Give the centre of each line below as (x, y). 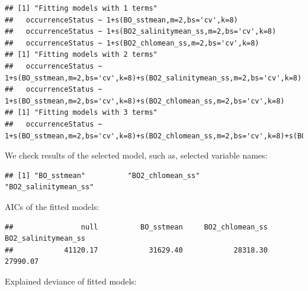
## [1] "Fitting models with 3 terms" (81, 113)
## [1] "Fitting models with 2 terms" (81, 55)
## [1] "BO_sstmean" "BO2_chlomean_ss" (102, 175)
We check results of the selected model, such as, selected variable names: (136, 155)
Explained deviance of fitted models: (71, 281)
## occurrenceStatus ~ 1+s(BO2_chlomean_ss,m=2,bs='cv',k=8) (132, 43)
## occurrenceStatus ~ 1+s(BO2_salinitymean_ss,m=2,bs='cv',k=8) (141, 32)
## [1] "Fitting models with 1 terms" (81, 8)
